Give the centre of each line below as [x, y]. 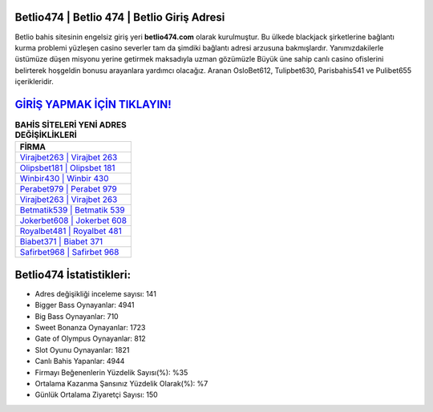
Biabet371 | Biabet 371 [61, 242]
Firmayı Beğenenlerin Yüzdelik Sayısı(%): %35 [111, 372]
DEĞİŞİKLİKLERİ [46, 135]
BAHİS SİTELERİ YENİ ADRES [71, 125]
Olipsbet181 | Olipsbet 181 [67, 168]
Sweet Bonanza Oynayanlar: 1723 [90, 328]
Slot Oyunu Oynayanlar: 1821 [82, 349]
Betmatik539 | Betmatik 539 [72, 210]
